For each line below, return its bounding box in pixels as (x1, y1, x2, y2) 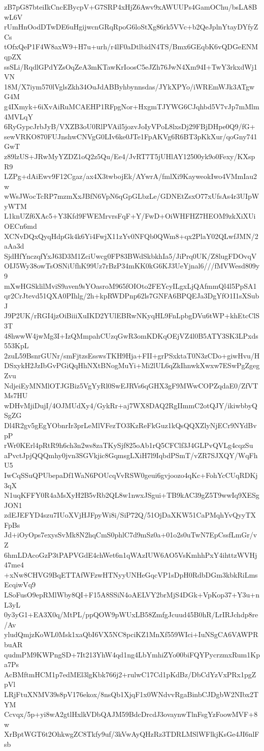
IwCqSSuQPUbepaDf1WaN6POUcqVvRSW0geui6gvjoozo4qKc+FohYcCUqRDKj (4, 469, 258, 480)
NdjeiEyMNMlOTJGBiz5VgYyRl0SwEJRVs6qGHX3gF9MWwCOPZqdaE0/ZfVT (4, 380, 258, 390)
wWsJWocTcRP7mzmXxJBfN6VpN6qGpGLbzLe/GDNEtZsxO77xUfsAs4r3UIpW (4, 191, 259, 201)
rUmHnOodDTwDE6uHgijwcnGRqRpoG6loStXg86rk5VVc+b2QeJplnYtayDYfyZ (4, 21, 258, 32)
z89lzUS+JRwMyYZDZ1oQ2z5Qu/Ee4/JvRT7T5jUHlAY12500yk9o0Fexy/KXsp (4, 151, 255, 161)
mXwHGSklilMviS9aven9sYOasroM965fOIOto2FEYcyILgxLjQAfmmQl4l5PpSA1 (4, 280, 257, 291)
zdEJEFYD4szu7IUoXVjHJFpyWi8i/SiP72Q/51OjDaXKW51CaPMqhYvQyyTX (4, 509, 256, 520)
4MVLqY (4, 111, 33, 122)
